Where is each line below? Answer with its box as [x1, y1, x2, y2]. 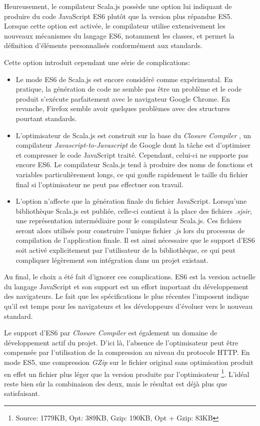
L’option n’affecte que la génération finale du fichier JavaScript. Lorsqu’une [15, 196, 247, 206]
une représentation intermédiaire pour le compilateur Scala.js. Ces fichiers [15, 215, 242, 226]
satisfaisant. [4, 388, 40, 398]
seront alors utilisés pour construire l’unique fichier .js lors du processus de [15, 225, 245, 235]
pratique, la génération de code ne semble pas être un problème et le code [15, 84, 242, 94]
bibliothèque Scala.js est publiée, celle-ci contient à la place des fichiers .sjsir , [15, 205, 252, 216]
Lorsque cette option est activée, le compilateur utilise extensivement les [4, 21, 225, 31]
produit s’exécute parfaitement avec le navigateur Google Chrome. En [15, 93, 230, 104]
